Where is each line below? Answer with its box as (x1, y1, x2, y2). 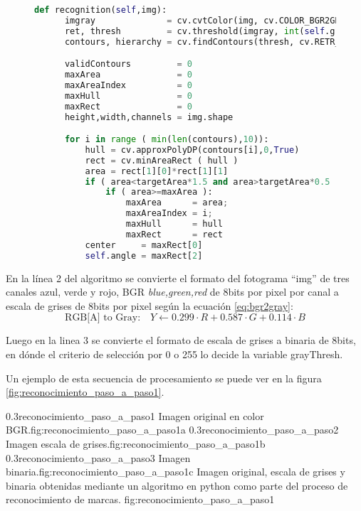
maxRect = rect (125, 229, 223, 240)
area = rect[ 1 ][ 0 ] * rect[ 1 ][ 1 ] (85, 166, 229, 176)
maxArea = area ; (125, 198, 229, 208)
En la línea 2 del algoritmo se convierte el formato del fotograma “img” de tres (6, 270, 350, 285)
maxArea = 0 (64, 70, 192, 80)
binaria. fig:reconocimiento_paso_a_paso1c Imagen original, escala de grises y (6, 464, 345, 479)
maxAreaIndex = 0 (64, 80, 192, 90)
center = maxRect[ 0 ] (85, 240, 203, 250)
